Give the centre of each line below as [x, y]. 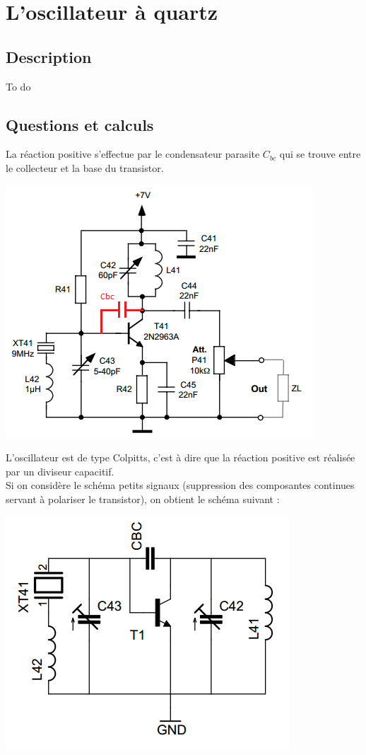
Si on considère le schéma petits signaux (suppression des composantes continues [180, 485]
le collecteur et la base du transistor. [85, 167]
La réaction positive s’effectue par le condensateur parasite [133, 154]
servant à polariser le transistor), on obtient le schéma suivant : [143, 498]
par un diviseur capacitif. [60, 471]
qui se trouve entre [320, 154]
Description [49, 56]
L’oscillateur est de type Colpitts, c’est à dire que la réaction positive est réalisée [181, 457]
